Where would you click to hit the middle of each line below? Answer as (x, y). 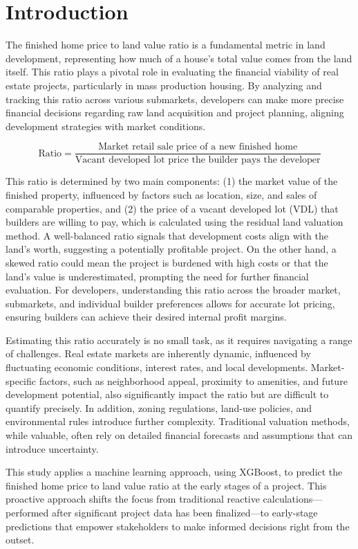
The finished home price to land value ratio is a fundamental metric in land (166, 45)
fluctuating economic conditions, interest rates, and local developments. (157, 367)
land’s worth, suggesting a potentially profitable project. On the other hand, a (171, 249)
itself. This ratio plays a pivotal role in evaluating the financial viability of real (172, 72)
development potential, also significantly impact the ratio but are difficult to (167, 394)
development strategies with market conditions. (106, 126)
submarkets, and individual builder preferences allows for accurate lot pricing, (170, 303)
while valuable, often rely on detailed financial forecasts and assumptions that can (179, 435)
